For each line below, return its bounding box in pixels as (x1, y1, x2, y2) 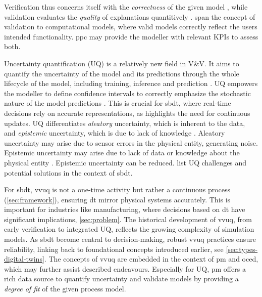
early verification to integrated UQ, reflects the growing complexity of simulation (4, 224, 254, 234)
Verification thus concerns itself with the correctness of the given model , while (4, 2, 248, 12)
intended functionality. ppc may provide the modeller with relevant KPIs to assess (4, 31, 258, 41)
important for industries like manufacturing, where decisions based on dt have (4, 204, 245, 215)
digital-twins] (4, 253, 44, 264)
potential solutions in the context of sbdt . (4, 167, 133, 178)
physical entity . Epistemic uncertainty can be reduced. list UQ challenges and (4, 157, 247, 167)
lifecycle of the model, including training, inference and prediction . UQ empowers (4, 78, 258, 89)
